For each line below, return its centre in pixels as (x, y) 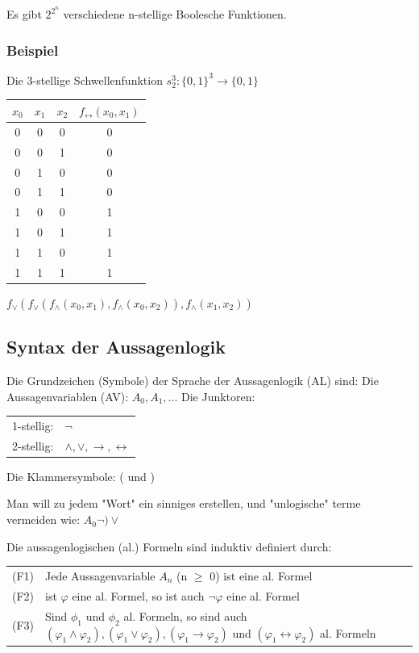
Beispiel (33, 50)
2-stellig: (33, 445)
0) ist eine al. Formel (261, 576)
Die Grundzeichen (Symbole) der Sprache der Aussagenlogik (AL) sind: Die (193, 381)
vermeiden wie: (44, 519)
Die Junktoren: (218, 396)
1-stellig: (33, 425)
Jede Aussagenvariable (100, 576)
